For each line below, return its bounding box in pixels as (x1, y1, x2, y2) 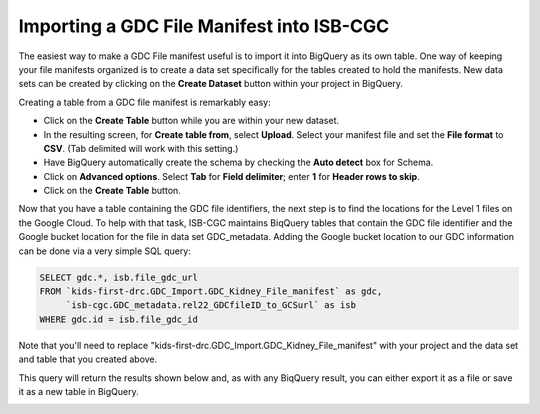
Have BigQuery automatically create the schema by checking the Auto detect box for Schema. (43, 156, 434, 169)
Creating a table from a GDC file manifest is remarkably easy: (18, 96, 271, 108)
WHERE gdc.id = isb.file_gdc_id (39, 313, 199, 325)
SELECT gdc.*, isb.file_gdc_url (39, 271, 199, 283)
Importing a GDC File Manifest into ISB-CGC (18, 15, 390, 37)
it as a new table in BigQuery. (18, 385, 139, 397)
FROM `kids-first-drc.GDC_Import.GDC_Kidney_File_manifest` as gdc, (39, 286, 383, 297)
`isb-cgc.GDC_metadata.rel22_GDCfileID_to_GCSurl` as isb (65, 300, 357, 311)
